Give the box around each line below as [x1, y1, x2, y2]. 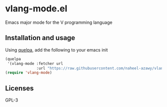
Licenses [5, 84, 34, 92]
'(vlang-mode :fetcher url [7, 61, 64, 66]
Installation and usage [5, 34, 76, 42]
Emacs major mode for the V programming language [5, 19, 113, 25]
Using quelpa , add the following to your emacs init [5, 47, 108, 53]
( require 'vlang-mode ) [5, 70, 52, 75]
